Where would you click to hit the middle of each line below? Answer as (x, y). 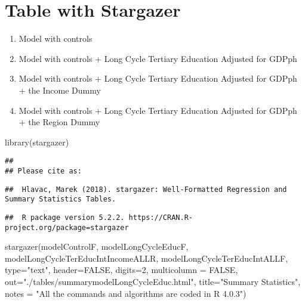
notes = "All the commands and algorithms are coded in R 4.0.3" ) (126, 293)
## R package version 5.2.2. (65, 217)
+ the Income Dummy (60, 90)
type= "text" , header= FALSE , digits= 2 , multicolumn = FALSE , (121, 270)
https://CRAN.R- (161, 217)
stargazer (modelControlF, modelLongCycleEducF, (97, 246)
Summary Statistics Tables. (61, 199)
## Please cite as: (43, 171)
